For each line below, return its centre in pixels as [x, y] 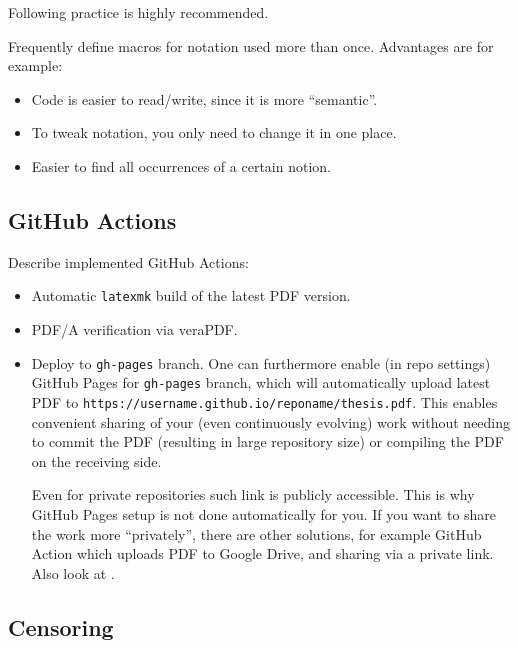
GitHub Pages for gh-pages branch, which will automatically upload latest [261, 382]
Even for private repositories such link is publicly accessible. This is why [253, 494]
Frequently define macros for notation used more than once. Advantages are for [251, 45]
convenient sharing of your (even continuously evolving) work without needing [271, 421]
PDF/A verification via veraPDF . [134, 329]
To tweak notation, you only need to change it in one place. [214, 132]
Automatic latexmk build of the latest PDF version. [191, 295]
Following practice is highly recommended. [138, 12]
